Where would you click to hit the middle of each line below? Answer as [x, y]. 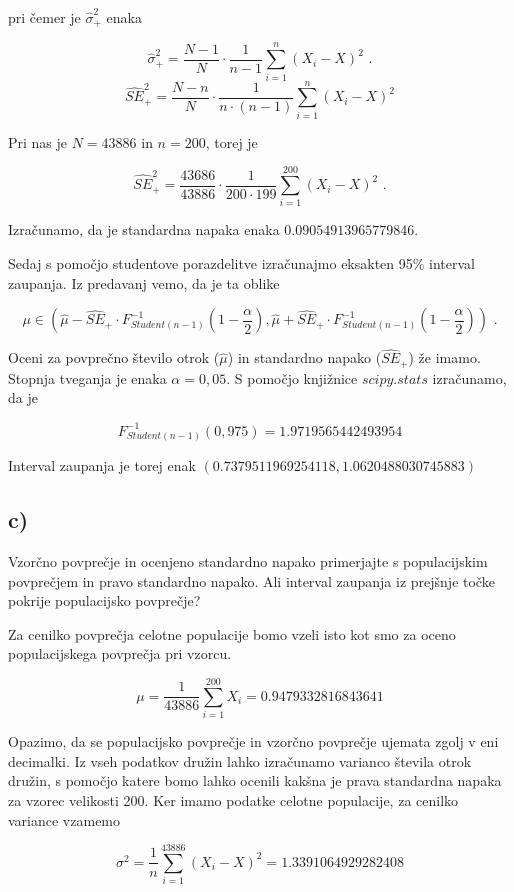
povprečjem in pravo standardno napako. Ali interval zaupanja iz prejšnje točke [251, 580]
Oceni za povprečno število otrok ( [114, 357]
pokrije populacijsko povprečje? [104, 600]
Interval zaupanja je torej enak [102, 465]
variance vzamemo [64, 819]
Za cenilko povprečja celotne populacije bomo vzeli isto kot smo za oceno [232, 633]
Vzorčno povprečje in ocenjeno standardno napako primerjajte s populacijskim [248, 561]
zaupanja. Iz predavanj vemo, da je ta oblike [144, 282]
